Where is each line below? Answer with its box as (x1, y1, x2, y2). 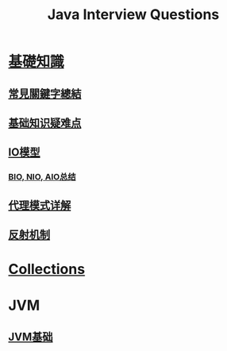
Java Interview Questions (47, 6, 220, 24)
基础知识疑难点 (8, 116, 82, 129)
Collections (8, 260, 86, 279)
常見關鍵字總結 (8, 87, 82, 100)
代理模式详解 (8, 199, 71, 212)
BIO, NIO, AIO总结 (8, 172, 77, 183)
